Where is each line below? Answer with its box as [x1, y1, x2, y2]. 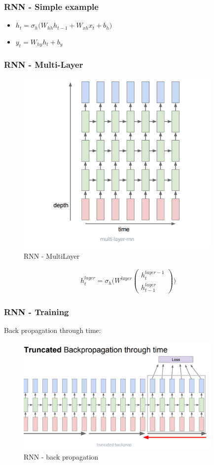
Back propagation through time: [4, 325, 101, 335]
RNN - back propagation [24, 451, 99, 462]
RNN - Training [4, 305, 69, 318]
